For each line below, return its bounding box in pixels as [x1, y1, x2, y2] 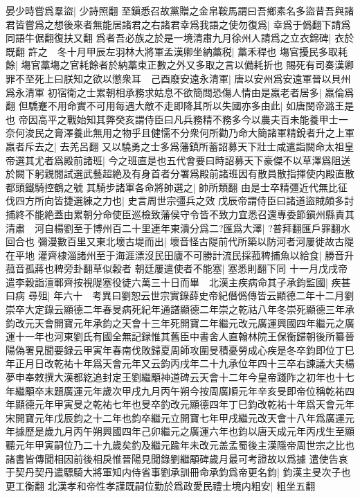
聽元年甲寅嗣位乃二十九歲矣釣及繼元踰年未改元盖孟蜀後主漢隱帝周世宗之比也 [6, 438, 354, 452]
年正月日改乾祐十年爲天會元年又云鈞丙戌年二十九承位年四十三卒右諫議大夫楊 [6, 356, 354, 371]
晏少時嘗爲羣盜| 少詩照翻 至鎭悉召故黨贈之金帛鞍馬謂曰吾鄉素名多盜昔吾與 [6, 3, 345, 17]
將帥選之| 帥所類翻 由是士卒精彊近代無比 [154, 179, 338, 194]
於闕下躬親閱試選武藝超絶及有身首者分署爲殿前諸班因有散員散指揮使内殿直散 [6, 166, 354, 181]
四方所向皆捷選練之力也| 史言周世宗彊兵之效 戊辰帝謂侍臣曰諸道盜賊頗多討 [15, 193, 354, 208]
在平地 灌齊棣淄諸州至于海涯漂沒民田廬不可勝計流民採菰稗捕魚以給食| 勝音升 [6, 247, 354, 262]
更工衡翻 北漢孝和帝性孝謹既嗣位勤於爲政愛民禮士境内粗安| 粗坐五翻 [6, 478, 316, 492]
